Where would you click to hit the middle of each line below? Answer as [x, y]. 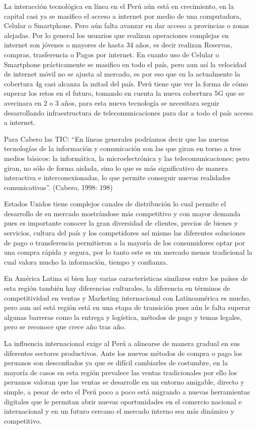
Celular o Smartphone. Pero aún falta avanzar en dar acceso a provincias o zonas [127, 25]
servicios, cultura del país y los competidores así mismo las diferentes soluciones [125, 233]
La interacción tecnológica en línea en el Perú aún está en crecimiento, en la [119, 6]
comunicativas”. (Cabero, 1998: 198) [58, 187]
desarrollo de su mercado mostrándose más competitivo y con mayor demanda [122, 213]
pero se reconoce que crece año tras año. [65, 327]
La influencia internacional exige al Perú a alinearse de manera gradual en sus [122, 343]
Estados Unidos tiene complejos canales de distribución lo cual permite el [115, 204]
